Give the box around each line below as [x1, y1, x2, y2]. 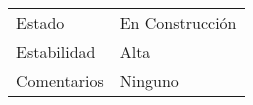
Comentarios [16, 69, 104, 92]
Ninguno [119, 69, 179, 92]
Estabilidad [16, 40, 96, 63]
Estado [16, 11, 65, 34]
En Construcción [119, 11, 237, 34]
